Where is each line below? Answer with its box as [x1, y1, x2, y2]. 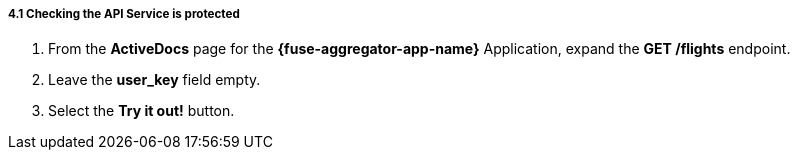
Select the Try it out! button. [48, 102, 235, 120]
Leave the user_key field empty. [48, 71, 261, 89]
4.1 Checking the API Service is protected [8, 7, 240, 21]
